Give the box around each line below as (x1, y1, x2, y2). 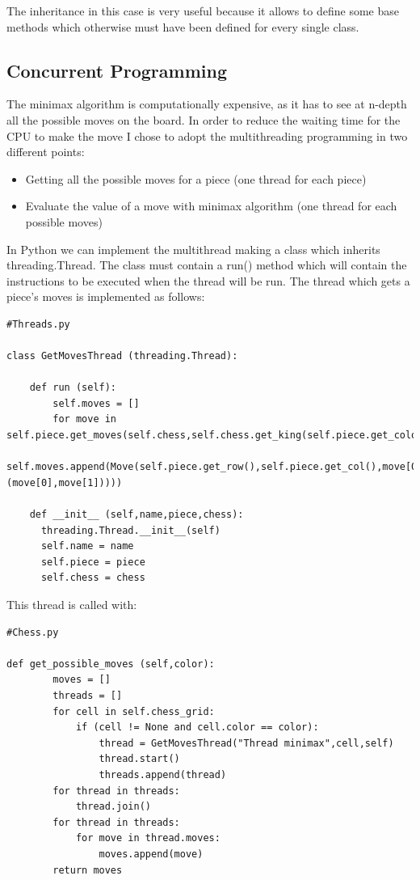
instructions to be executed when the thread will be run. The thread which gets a (6, 272, 410, 289)
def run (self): (29, 382, 117, 394)
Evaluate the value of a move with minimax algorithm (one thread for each (25, 197, 397, 214)
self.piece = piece (40, 556, 145, 568)
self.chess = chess (40, 572, 145, 584)
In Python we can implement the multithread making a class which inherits (6, 240, 380, 257)
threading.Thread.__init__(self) (40, 524, 220, 536)
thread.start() (99, 753, 180, 765)
